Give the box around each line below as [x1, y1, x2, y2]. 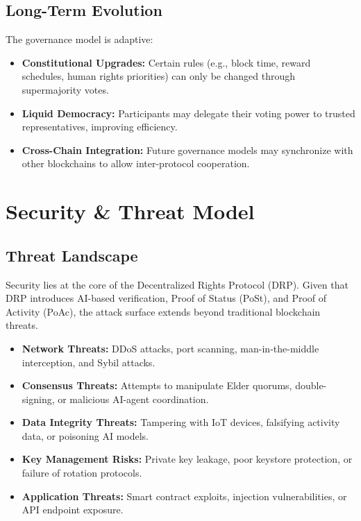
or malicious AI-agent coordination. [58, 391, 209, 406]
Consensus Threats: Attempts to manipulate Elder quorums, [22, 378, 292, 393]
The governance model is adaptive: [6, 32, 153, 46]
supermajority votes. [22, 82, 109, 96]
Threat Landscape [6, 244, 138, 266]
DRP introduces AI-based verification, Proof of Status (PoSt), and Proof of [6, 291, 327, 305]
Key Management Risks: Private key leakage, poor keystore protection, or [22, 452, 353, 466]
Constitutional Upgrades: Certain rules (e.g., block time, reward [22, 55, 311, 69]
